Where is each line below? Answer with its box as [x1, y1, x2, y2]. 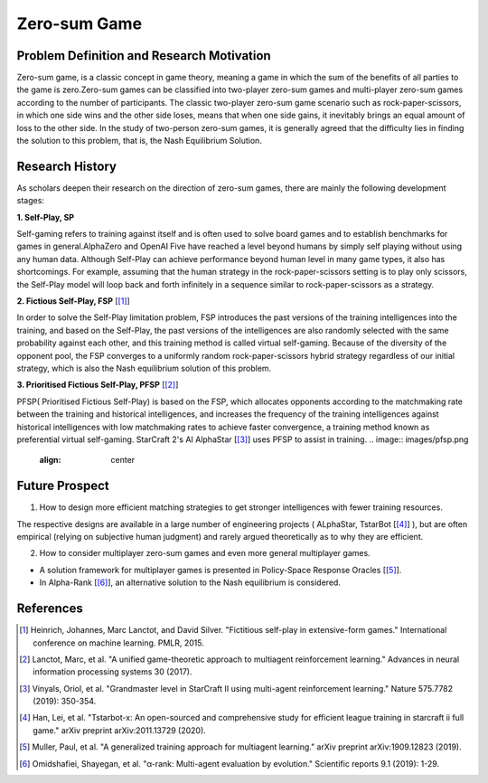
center [110, 455, 136, 466]
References [16, 601, 83, 617]
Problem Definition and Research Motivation [16, 48, 271, 63]
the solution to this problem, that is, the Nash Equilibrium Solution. [16, 136, 262, 146]
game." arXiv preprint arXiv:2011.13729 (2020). [33, 724, 207, 736]
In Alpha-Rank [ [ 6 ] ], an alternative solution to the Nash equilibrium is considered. [39, 577, 341, 588]
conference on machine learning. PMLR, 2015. [33, 637, 205, 648]
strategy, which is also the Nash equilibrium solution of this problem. [16, 363, 272, 373]
